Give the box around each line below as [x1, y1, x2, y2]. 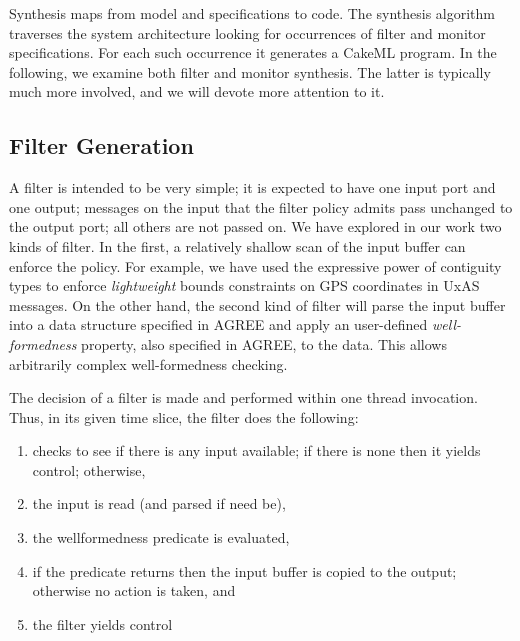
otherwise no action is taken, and [32, 580, 236, 601]
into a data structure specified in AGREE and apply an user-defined [9, 314, 428, 335]
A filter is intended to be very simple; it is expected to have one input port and [9, 177, 496, 198]
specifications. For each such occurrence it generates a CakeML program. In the [9, 42, 497, 63]
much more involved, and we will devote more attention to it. [9, 81, 385, 102]
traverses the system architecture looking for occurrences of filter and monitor [9, 22, 486, 43]
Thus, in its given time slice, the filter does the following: [9, 406, 359, 427]
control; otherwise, [32, 459, 146, 480]
